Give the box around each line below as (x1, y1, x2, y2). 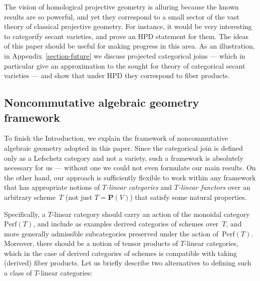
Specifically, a (4, 208, 46, 219)
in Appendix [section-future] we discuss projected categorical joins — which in (4, 50, 245, 61)
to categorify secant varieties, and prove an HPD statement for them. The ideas (4, 31, 249, 41)
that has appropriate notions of (4, 182, 100, 192)
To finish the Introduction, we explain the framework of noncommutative (4, 133, 228, 143)
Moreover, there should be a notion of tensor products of (4, 238, 178, 248)
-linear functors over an (178, 182, 250, 192)
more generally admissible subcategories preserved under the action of (4, 228, 218, 238)
